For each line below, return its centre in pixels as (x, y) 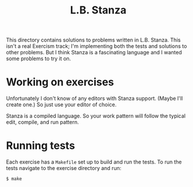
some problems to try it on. (39, 58)
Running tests (41, 146)
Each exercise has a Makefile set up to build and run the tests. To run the (94, 162)
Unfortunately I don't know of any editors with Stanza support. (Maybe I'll (94, 98)
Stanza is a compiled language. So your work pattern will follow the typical (96, 116)
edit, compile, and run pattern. (42, 122)
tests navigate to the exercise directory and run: (64, 168)
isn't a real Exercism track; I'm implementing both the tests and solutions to (96, 46)
